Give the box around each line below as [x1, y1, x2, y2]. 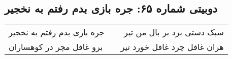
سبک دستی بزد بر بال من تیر [124, 26, 224, 38]
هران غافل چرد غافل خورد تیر [120, 41, 224, 53]
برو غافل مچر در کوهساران [9, 41, 103, 53]
